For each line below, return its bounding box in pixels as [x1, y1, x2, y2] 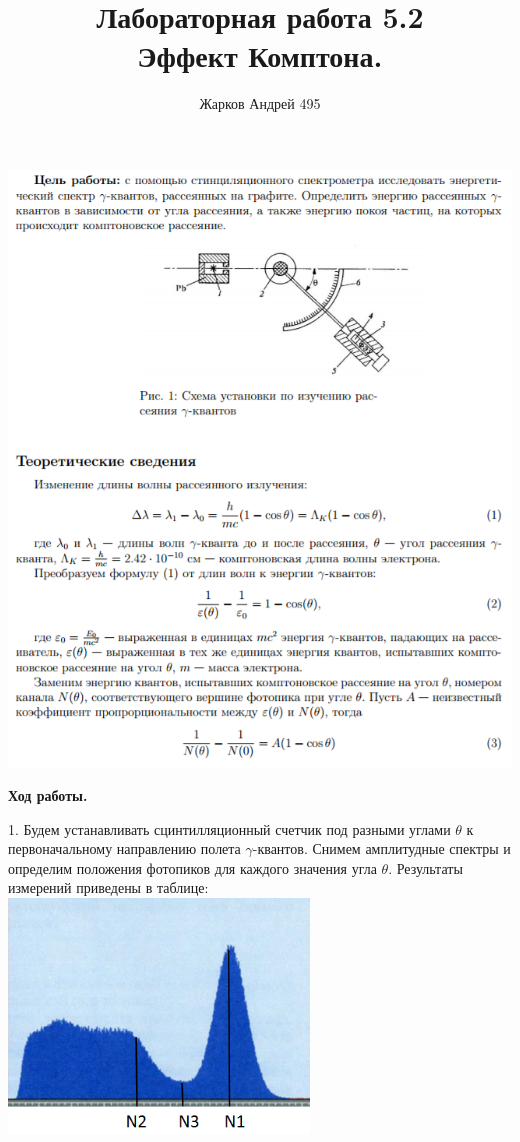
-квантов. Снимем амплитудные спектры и [252, 838, 511, 859]
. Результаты [388, 857, 463, 878]
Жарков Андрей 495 [199, 93, 321, 114]
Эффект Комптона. [137, 35, 383, 76]
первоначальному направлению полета [8, 838, 241, 859]
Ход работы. [8, 784, 88, 805]
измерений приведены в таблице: [8, 877, 209, 898]
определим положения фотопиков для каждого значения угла [8, 857, 377, 878]
